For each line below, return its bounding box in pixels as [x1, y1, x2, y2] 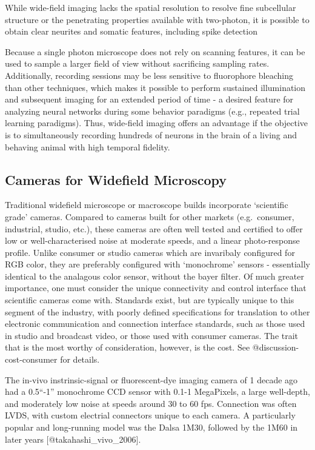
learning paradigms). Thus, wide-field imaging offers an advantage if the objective [5, 116, 308, 129]
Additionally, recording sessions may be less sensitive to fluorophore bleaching [5, 69, 293, 81]
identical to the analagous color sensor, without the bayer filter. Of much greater [5, 269, 304, 282]
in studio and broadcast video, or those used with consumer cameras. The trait [5, 329, 299, 341]
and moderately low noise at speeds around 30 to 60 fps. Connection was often [5, 397, 297, 409]
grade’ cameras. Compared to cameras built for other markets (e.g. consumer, [5, 210, 294, 223]
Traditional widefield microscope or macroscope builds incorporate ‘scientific [5, 198, 288, 211]
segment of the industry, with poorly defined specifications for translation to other [5, 305, 310, 318]
